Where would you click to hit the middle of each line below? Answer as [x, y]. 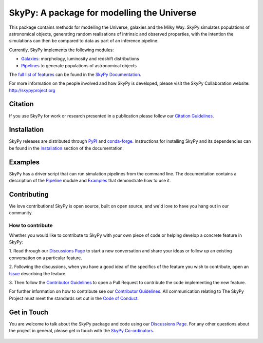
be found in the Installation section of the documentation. [66, 148]
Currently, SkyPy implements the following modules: [61, 50]
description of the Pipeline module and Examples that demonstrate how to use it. [90, 181]
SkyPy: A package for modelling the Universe [103, 13]
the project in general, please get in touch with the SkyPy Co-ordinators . [82, 331]
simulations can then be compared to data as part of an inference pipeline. [84, 41]
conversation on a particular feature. [46, 258]
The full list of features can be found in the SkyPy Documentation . [75, 74]
